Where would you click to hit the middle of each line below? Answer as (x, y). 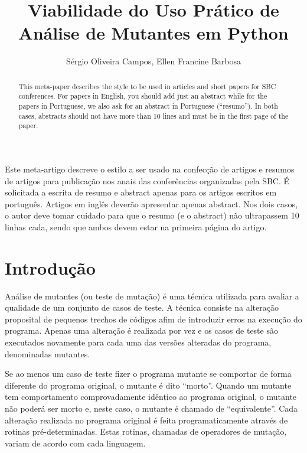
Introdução (50, 267)
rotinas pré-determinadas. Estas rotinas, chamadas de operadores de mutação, (146, 431)
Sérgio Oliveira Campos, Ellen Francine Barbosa (153, 61)
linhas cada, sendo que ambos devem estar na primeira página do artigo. (136, 226)
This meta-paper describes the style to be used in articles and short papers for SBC (147, 86)
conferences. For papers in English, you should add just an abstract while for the (143, 96)
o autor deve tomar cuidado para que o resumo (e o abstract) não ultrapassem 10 (152, 215)
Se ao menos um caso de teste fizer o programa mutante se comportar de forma (148, 374)
